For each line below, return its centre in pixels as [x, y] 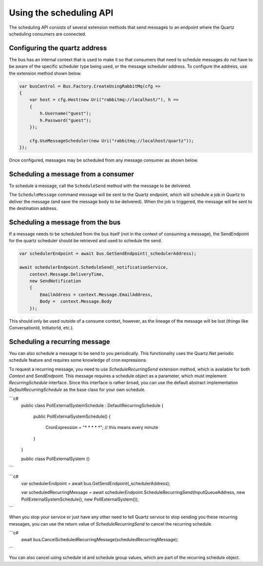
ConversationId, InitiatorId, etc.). [41, 328]
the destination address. [33, 208]
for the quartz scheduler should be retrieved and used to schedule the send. [86, 241]
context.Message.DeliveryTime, [67, 274]
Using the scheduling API [61, 13]
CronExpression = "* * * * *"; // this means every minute [102, 428]
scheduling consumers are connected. [47, 34]
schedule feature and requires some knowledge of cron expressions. [78, 360]
